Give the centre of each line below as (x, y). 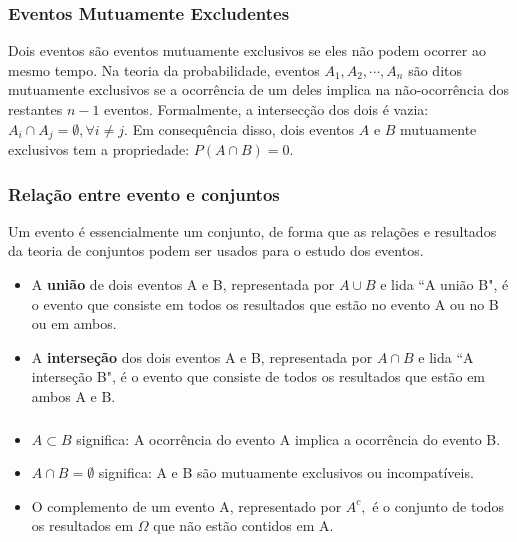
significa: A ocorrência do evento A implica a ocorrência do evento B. (288, 438)
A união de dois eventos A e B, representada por (183, 284)
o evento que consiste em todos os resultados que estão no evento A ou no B (265, 303)
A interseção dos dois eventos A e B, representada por (202, 356)
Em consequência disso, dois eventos (243, 128)
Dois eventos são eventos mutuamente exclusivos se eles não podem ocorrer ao (247, 50)
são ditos (435, 69)
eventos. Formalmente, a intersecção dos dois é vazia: (266, 109)
